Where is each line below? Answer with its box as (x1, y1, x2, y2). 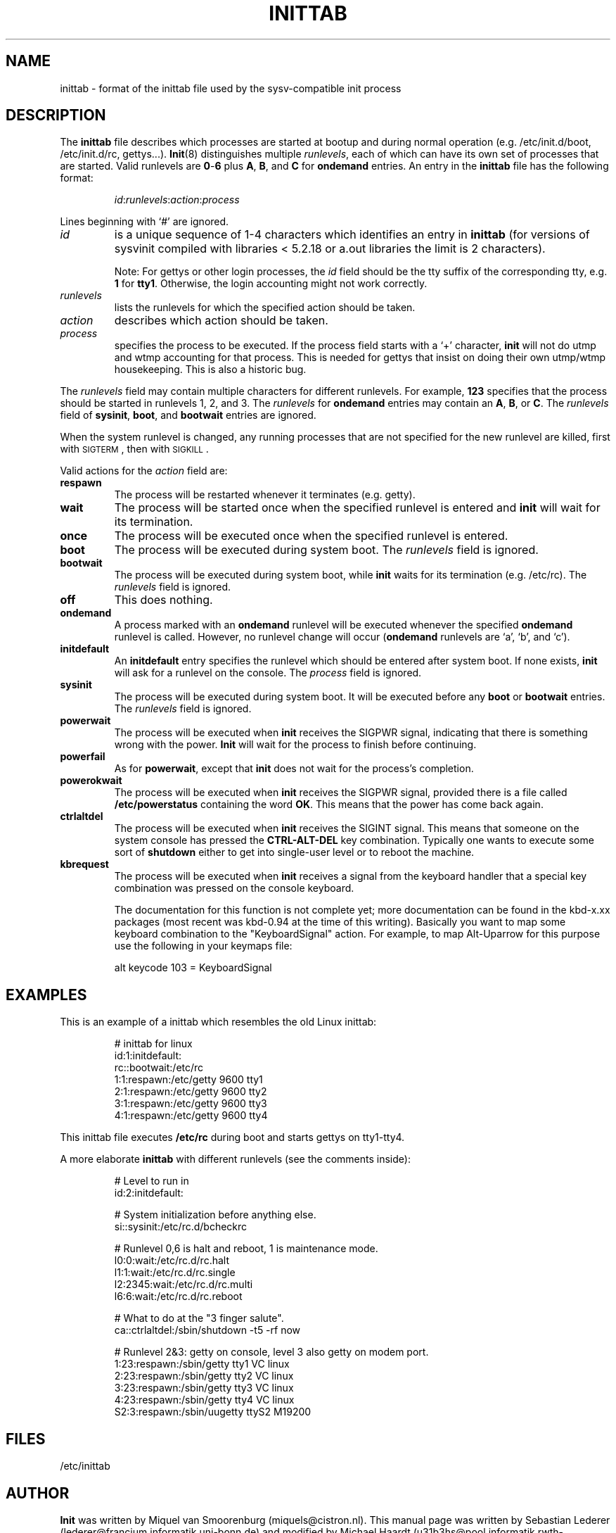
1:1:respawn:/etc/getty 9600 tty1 (114, 1073, 263, 1086)
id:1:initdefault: (114, 1049, 182, 1062)
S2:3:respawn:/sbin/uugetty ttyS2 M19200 (114, 1406, 312, 1418)
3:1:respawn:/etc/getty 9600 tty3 (114, 1097, 267, 1110)
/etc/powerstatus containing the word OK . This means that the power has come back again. (114, 798, 544, 811)
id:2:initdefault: (114, 1187, 184, 1199)
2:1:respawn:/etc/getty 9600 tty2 (114, 1085, 267, 1098)
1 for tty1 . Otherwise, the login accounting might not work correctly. (114, 277, 428, 290)
